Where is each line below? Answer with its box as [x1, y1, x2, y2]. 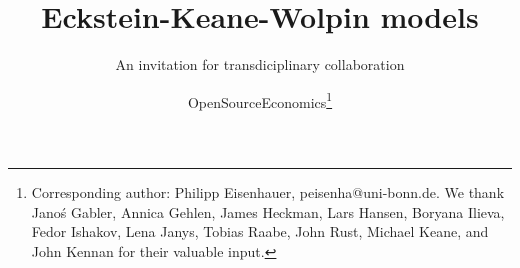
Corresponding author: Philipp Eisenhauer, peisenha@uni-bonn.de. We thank [31, 181, 505, 202]
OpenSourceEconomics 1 [187, 88, 333, 112]
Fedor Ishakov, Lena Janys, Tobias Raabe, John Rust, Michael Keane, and [31, 221, 489, 242]
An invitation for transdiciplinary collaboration [115, 54, 405, 75]
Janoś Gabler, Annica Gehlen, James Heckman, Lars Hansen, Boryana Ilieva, [31, 201, 505, 222]
